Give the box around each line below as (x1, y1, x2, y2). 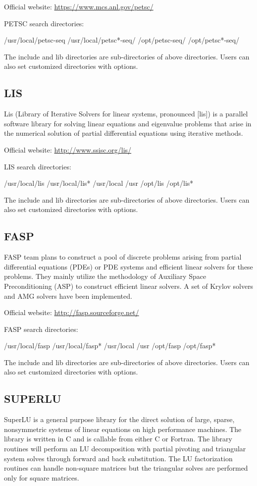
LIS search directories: (4, 161, 71, 171)
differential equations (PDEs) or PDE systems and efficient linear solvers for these (4, 261, 253, 271)
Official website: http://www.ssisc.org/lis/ (4, 144, 132, 155)
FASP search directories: (4, 324, 78, 334)
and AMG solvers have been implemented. (4, 290, 132, 301)
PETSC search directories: (4, 18, 84, 28)
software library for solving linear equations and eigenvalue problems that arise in (4, 118, 252, 128)
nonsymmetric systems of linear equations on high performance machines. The (4, 424, 242, 434)
